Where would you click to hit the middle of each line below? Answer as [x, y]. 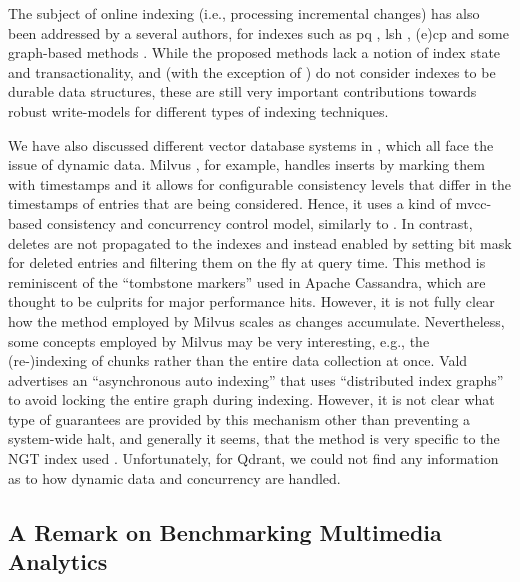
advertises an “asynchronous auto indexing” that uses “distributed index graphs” [256, 379]
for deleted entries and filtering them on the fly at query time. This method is [247, 262]
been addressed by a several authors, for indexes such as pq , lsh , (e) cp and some [258, 32]
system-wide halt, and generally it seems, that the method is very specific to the [254, 438]
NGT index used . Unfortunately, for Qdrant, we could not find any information [253, 458]
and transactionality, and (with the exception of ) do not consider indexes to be [252, 71]
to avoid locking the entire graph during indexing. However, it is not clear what [251, 399]
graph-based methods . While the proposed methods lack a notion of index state [254, 52]
